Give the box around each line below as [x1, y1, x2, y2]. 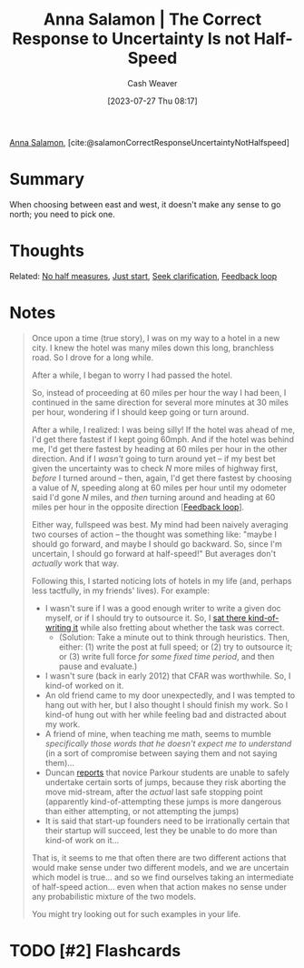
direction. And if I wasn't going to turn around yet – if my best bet [31, 453, 276, 464]
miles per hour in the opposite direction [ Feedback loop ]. [31, 501, 245, 512]
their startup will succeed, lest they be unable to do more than [44, 824, 278, 836]
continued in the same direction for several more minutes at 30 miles [31, 397, 289, 408]
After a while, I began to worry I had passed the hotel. [31, 369, 233, 380]
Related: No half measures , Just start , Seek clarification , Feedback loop [9, 270, 278, 281]
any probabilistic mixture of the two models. [31, 891, 197, 902]
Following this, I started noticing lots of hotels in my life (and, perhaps [31, 575, 292, 586]
